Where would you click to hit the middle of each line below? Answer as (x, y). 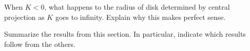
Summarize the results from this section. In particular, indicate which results (125, 34)
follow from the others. (40, 44)
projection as (24, 17)
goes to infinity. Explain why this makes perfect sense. (140, 17)
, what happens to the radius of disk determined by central (137, 7)
